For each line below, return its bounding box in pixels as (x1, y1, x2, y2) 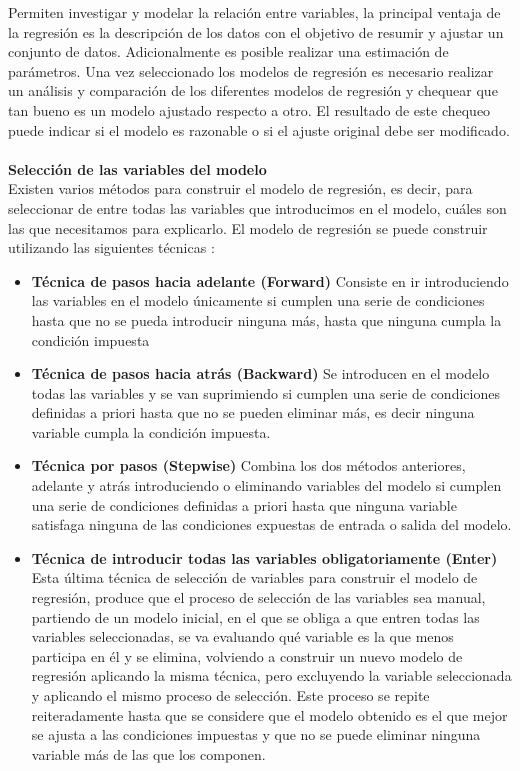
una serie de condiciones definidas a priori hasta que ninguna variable (31, 494, 457, 515)
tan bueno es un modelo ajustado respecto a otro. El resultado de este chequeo (8, 99, 491, 120)
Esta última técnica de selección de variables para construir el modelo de (31, 567, 478, 588)
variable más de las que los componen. (31, 743, 266, 764)
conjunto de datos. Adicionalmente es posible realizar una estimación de (8, 41, 449, 62)
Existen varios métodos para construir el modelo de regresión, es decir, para (8, 178, 473, 199)
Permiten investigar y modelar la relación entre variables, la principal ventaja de (8, 2, 501, 22)
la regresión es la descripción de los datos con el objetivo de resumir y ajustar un (8, 21, 504, 42)
